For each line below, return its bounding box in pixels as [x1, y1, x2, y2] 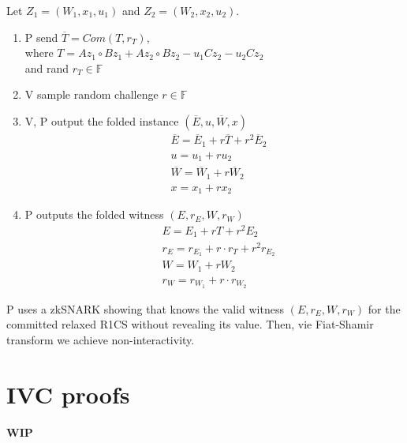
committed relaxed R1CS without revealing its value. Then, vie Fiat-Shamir [6, 316, 374, 332]
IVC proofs [6, 377, 130, 410]
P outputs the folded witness [24, 206, 164, 223]
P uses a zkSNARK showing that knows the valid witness [6, 300, 284, 317]
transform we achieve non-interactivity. [6, 332, 195, 348]
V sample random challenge [24, 86, 159, 103]
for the [368, 300, 401, 317]
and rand [24, 59, 69, 76]
